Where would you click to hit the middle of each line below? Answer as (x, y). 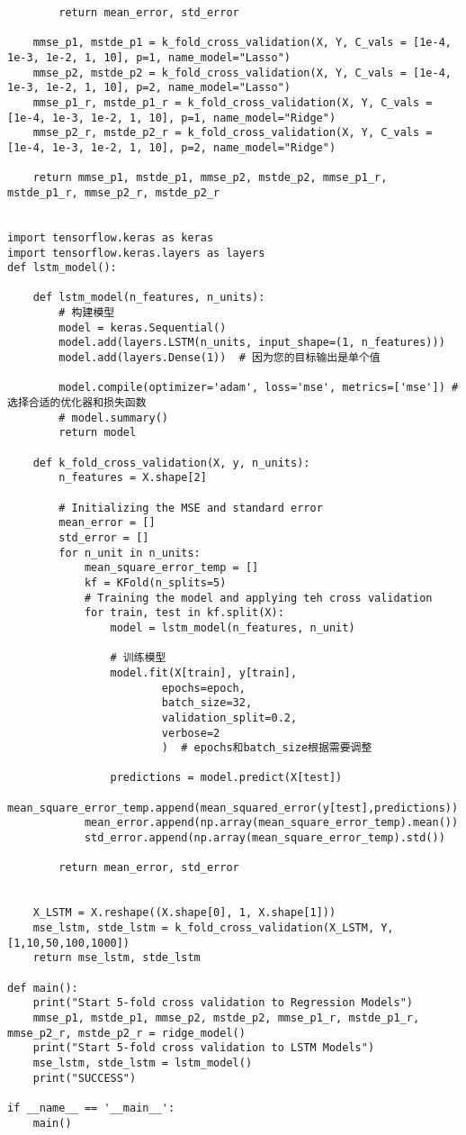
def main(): (43, 988)
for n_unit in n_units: (130, 553)
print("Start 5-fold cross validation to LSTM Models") (204, 1048)
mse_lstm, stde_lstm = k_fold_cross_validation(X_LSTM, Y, (213, 928)
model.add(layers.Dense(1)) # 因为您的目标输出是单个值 (220, 358)
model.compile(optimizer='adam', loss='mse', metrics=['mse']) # (259, 388)
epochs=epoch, (203, 688)
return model (98, 433)
